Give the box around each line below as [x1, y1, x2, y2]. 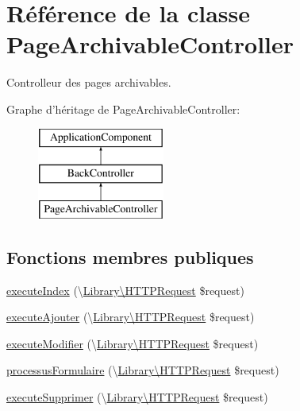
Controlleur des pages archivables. [6, 74, 171, 91]
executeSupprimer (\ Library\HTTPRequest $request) [6, 389, 268, 405]
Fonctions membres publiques [6, 244, 254, 269]
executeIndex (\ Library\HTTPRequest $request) [6, 281, 244, 298]
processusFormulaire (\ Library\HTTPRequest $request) [6, 362, 279, 378]
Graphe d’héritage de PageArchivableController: [6, 100, 240, 117]
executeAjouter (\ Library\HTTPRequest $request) [6, 308, 255, 325]
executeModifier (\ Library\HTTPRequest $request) [6, 335, 259, 351]
